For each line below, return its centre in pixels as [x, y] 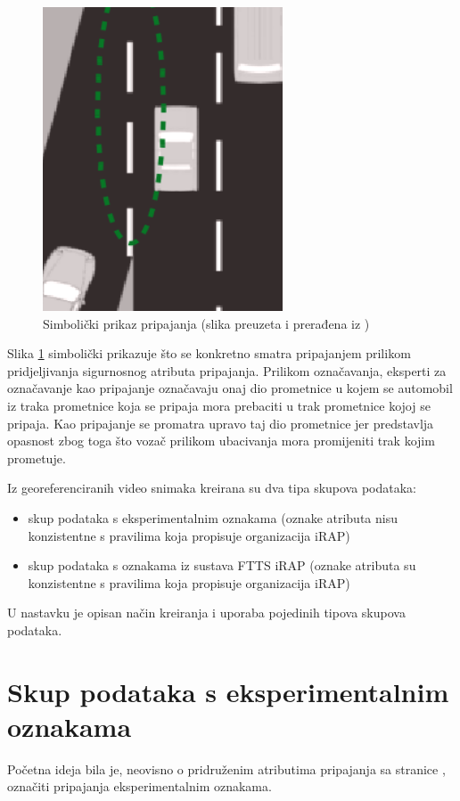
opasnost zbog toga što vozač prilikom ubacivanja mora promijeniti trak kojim [221, 441]
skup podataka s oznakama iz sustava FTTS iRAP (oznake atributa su [222, 565]
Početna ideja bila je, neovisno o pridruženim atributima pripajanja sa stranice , [226, 768]
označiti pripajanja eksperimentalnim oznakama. [140, 786]
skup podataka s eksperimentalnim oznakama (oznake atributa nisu [213, 517]
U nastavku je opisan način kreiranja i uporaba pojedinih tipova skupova [206, 613]
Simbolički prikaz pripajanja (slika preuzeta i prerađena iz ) [206, 323]
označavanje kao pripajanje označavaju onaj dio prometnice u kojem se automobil [230, 388]
